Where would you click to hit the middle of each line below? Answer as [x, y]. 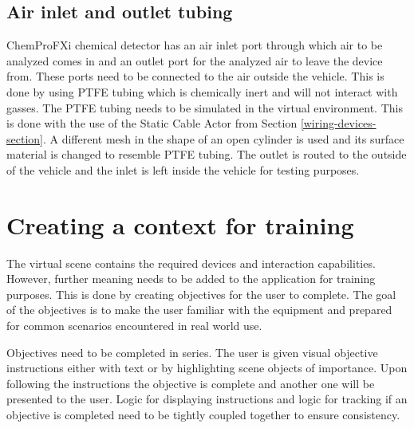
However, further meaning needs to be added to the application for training [191, 279]
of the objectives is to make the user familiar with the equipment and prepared [199, 310]
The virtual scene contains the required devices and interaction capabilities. [191, 263]
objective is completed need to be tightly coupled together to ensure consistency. [203, 415]
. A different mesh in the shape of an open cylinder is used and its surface [223, 138]
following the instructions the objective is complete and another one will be [191, 383]
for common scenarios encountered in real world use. [134, 326]
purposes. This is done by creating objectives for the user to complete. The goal [201, 294]
